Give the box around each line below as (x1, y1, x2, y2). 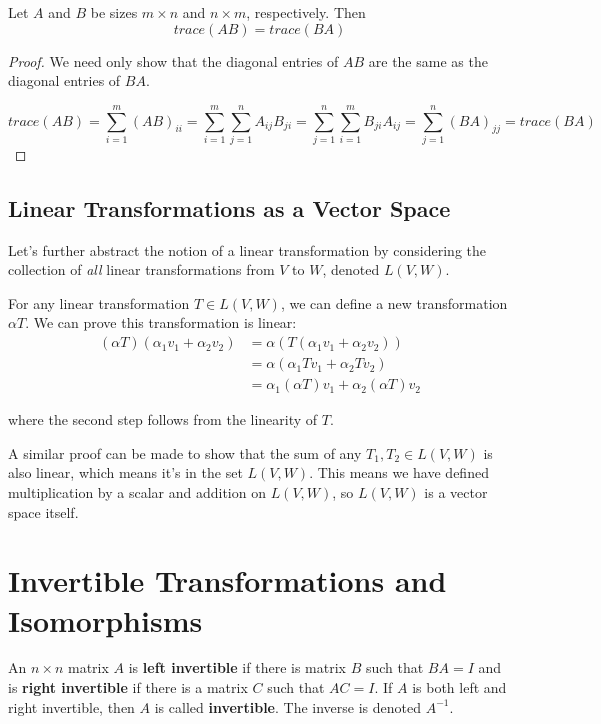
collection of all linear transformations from (8, 259, 275, 280)
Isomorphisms (8, 599, 203, 640)
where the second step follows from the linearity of (8, 409, 318, 430)
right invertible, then (8, 696, 135, 717)
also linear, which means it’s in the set (8, 462, 243, 483)
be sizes (90, 2, 138, 22)
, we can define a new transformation (280, 292, 508, 313)
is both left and (412, 677, 507, 698)
